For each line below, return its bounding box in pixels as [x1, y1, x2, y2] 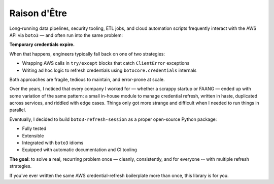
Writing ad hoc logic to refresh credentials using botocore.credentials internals [22, 67, 197, 73]
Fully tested [22, 125, 47, 131]
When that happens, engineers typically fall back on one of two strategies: [9, 51, 165, 57]
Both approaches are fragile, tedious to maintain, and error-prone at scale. [9, 76, 165, 82]
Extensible [22, 132, 44, 139]
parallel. [9, 107, 26, 113]
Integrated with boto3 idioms [22, 140, 84, 146]
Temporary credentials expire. [9, 41, 75, 48]
